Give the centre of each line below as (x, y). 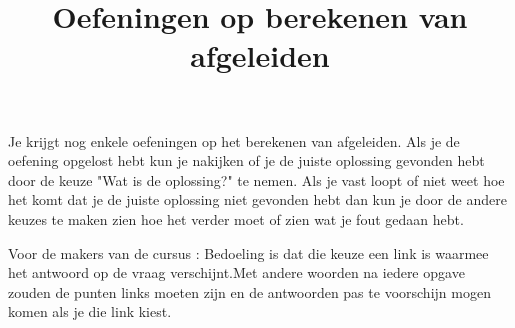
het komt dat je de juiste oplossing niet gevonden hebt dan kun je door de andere (257, 199)
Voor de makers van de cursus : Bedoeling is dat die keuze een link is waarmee (248, 252)
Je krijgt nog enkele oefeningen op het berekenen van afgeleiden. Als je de (234, 140)
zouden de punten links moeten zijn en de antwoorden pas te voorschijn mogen (249, 291)
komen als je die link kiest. (90, 311)
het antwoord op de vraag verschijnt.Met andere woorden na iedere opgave (236, 272)
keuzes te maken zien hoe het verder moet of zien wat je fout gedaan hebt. (236, 218)
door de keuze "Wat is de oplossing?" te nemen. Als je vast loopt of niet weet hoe (256, 179)
